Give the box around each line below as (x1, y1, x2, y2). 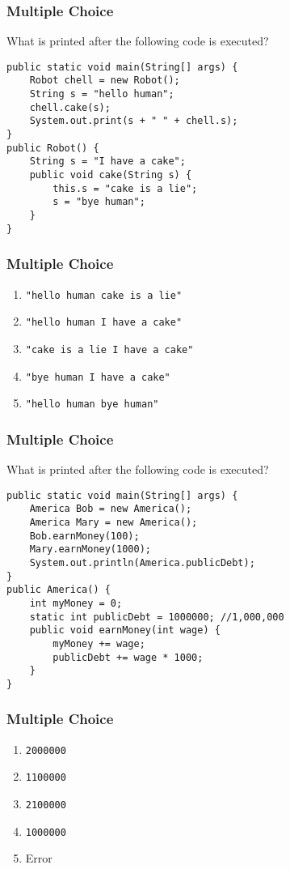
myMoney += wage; (53, 637, 145, 650)
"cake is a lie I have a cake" (25, 343, 194, 356)
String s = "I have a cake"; (29, 155, 186, 168)
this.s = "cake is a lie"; (53, 182, 198, 194)
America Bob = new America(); (29, 503, 192, 515)
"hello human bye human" (25, 398, 159, 411)
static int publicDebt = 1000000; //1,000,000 (29, 611, 284, 623)
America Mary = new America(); (29, 516, 198, 528)
